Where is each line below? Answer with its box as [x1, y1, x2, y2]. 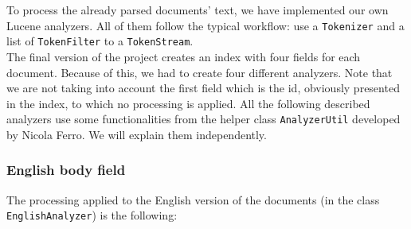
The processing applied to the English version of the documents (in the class [6, 191, 380, 208]
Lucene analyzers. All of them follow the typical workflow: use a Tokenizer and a [6, 17, 405, 33]
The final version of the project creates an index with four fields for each [6, 48, 361, 64]
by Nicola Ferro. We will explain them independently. [6, 126, 267, 142]
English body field [6, 160, 126, 180]
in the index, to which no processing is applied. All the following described [6, 95, 370, 111]
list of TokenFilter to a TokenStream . [6, 33, 194, 49]
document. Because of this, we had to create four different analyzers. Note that [6, 64, 393, 80]
